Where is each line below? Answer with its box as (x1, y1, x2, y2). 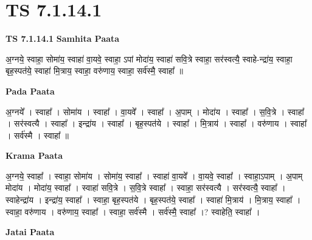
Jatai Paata (5, 225, 55, 238)
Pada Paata (5, 84, 55, 97)
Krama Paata (5, 149, 63, 162)
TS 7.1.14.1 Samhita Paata (5, 32, 120, 45)
